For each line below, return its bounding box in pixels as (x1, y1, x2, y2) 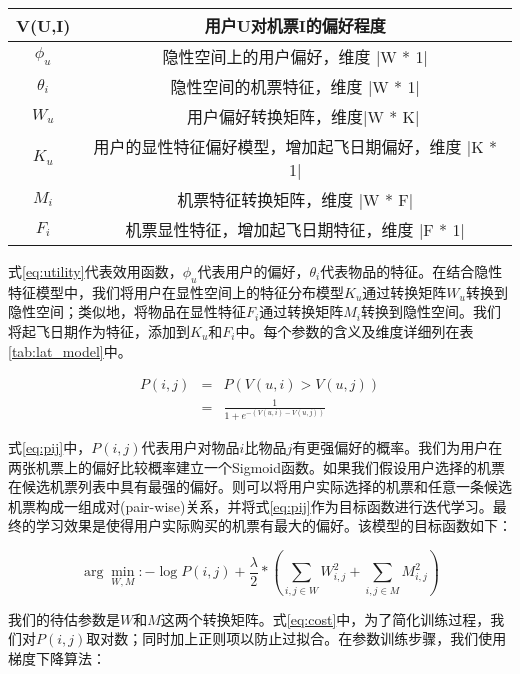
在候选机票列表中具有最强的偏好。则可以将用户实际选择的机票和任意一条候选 (8, 476, 512, 497)
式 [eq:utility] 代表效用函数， (8, 261, 183, 281)
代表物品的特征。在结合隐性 (320, 261, 503, 281)
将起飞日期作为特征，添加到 (8, 320, 190, 341)
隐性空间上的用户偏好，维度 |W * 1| (162, 45, 428, 68)
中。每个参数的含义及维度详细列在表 (235, 320, 474, 341)
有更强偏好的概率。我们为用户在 (292, 437, 503, 458)
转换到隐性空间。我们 (360, 301, 501, 322)
